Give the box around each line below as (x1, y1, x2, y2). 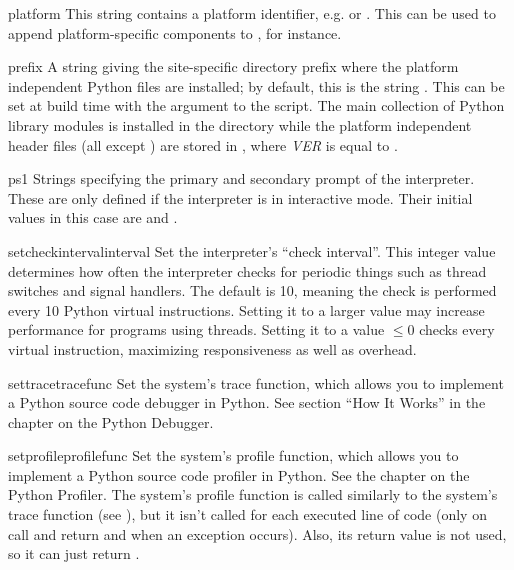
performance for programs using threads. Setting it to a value (8, 319, 385, 340)
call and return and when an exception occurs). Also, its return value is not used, (8, 523, 507, 544)
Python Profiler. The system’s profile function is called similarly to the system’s (8, 484, 498, 505)
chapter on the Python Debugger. (8, 411, 214, 432)
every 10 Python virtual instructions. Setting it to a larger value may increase (8, 299, 485, 320)
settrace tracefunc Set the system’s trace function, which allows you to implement (8, 372, 504, 393)
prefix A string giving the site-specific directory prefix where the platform (8, 56, 459, 77)
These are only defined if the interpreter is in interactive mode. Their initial (8, 187, 473, 208)
